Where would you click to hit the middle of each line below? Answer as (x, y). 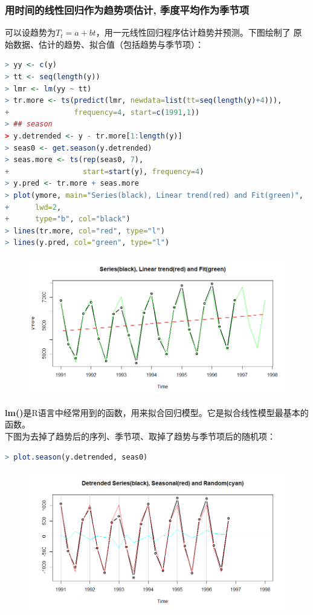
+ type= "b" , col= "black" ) (68, 219)
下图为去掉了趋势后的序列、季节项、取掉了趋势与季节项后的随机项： (140, 436)
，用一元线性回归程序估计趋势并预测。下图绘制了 (193, 32)
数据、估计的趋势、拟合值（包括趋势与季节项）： (108, 44)
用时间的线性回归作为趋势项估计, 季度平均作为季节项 (127, 9)
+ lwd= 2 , (33, 207)
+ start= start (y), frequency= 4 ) (105, 171)
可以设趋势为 (30, 32)
